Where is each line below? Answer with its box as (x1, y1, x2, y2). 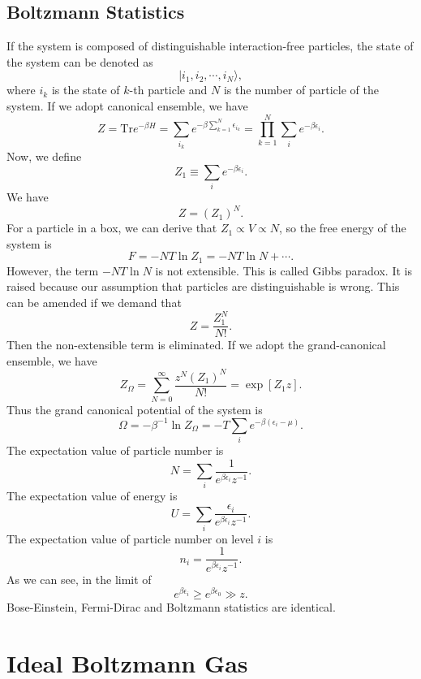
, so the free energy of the (278, 219, 406, 236)
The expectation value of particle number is (6, 442, 224, 459)
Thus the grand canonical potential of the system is (6, 400, 263, 417)
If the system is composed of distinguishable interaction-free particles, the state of (6, 37, 414, 54)
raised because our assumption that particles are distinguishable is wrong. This (6, 278, 400, 295)
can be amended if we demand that (6, 294, 182, 311)
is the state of (51, 81, 120, 98)
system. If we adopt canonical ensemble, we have (6, 97, 248, 114)
